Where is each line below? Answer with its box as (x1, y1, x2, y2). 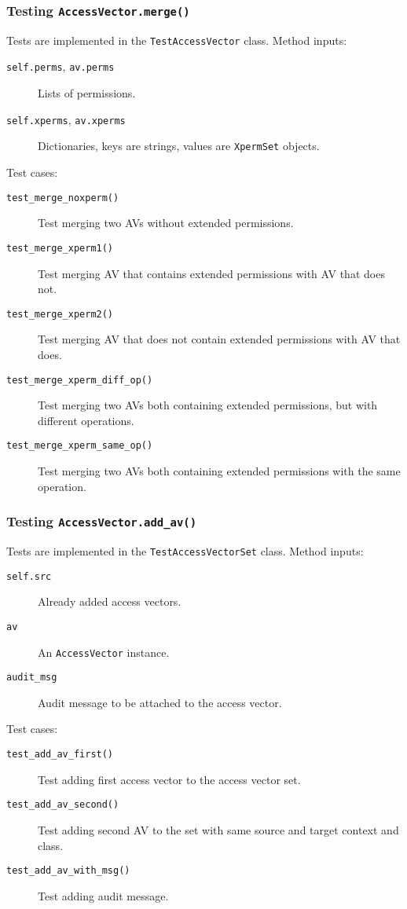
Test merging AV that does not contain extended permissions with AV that (38, 331, 401, 347)
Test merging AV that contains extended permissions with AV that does (38, 265, 385, 281)
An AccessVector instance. (38, 643, 170, 660)
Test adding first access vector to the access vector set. (38, 771, 301, 787)
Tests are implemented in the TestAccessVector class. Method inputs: (6, 31, 347, 48)
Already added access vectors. (38, 593, 181, 610)
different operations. (38, 412, 134, 428)
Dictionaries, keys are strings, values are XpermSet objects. (38, 137, 320, 154)
